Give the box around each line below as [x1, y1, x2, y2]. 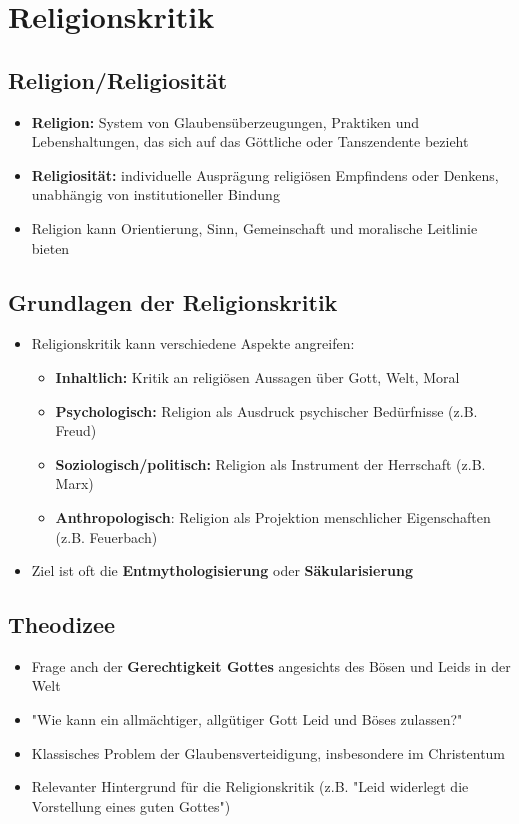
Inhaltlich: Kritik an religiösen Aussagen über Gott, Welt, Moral [55, 366, 460, 387]
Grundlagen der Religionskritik [8, 286, 338, 317]
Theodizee [8, 609, 116, 640]
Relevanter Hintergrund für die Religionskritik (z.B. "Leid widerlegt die [31, 776, 469, 797]
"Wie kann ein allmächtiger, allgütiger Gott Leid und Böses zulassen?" [31, 709, 463, 730]
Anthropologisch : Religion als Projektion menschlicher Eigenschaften [55, 506, 491, 527]
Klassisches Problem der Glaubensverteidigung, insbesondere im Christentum [31, 742, 506, 763]
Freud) [55, 420, 97, 441]
